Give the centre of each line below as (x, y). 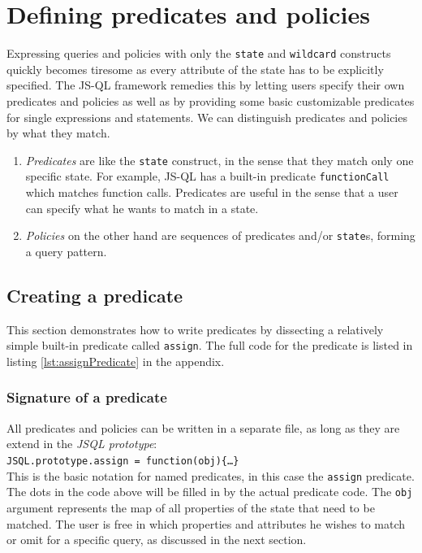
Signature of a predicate (87, 397)
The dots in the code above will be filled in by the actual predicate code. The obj (210, 492)
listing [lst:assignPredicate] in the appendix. (116, 361)
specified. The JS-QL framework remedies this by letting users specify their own (206, 85)
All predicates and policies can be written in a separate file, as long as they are (203, 427)
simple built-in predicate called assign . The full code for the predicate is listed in (210, 345)
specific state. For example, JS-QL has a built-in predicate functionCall (207, 176)
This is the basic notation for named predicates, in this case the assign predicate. (211, 475)
